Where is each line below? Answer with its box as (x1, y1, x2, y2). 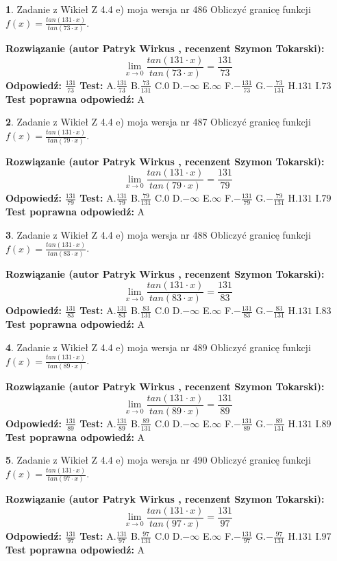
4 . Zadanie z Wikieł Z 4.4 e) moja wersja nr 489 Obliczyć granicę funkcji (5, 339, 311, 354)
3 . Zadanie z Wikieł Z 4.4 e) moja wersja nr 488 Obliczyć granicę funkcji (5, 227, 311, 241)
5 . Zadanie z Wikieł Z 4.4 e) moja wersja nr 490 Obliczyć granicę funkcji (5, 453, 311, 467)
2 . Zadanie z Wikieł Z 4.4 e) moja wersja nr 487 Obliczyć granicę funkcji (5, 115, 311, 129)
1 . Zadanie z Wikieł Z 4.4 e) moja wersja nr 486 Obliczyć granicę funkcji (5, 2, 311, 16)
